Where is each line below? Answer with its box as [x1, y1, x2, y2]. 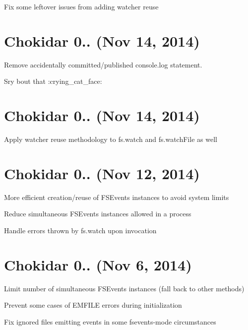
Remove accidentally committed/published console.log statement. [4, 59, 202, 69]
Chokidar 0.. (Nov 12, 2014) [4, 163, 200, 183]
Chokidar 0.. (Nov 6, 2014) [4, 254, 192, 274]
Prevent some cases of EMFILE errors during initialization [4, 300, 182, 310]
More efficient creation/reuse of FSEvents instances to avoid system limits [4, 192, 229, 202]
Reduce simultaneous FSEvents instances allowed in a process [4, 208, 191, 219]
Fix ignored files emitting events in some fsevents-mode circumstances [4, 316, 216, 327]
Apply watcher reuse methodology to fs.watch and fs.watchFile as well [4, 134, 217, 144]
